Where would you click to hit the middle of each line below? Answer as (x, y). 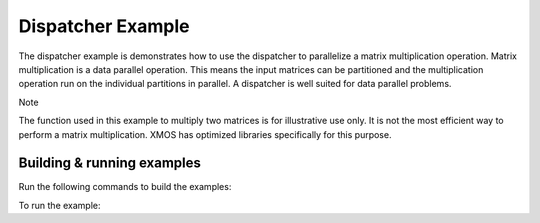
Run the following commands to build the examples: (125, 187)
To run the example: (59, 205)
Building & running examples (110, 163)
